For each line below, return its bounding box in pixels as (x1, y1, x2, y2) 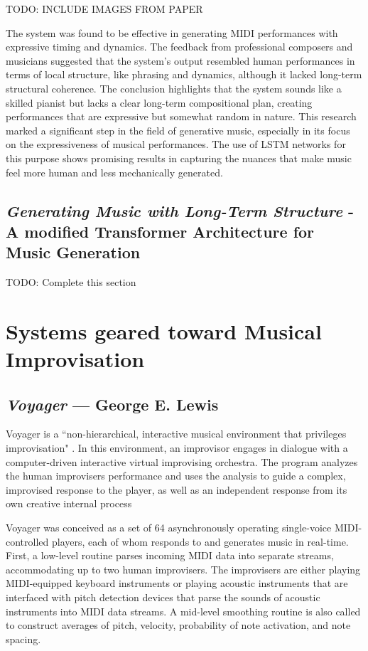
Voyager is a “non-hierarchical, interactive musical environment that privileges (6, 426, 347, 441)
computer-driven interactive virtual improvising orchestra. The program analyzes (6, 454, 358, 469)
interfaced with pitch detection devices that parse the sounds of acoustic (6, 590, 320, 604)
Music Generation (6, 241, 141, 263)
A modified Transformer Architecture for (6, 220, 315, 242)
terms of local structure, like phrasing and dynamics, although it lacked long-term (6, 67, 362, 82)
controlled (6, 534, 49, 549)
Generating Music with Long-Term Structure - (6, 199, 355, 221)
